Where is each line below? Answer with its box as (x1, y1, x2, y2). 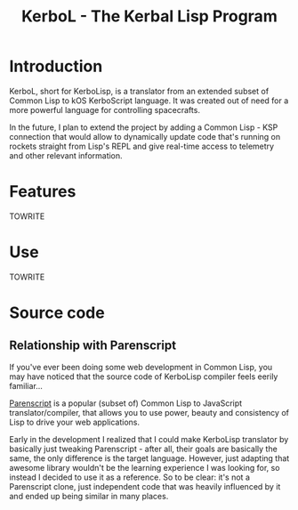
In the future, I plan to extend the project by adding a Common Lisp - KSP (9, 122, 278, 133)
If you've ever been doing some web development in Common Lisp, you (9, 361, 273, 372)
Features (9, 182, 77, 202)
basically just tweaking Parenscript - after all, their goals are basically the (9, 443, 278, 454)
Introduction (9, 56, 103, 77)
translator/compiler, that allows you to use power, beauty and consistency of (9, 407, 289, 417)
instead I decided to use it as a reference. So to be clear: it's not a (9, 472, 251, 482)
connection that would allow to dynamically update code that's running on (9, 131, 281, 142)
